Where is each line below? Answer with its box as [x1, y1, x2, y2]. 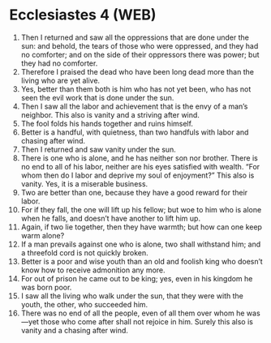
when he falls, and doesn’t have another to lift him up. [20, 213, 201, 223]
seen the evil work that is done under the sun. [20, 92, 174, 102]
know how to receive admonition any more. [20, 265, 166, 275]
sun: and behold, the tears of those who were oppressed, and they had [20, 41, 259, 50]
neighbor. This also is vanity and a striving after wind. [20, 109, 200, 119]
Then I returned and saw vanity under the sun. [20, 144, 177, 154]
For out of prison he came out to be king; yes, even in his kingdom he [20, 273, 253, 283]
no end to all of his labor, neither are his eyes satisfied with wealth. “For [20, 161, 260, 171]
